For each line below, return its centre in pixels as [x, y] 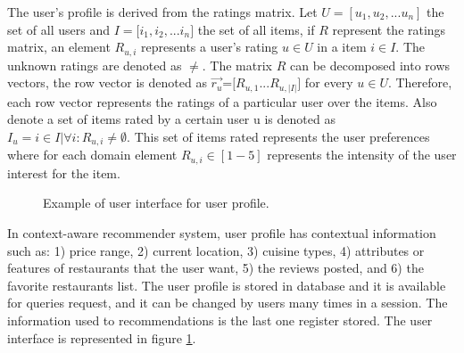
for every [329, 82]
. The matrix [237, 65]
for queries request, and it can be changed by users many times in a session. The [228, 303]
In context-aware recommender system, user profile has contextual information [222, 233]
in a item [342, 47]
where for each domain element [92, 155]
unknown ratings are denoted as [95, 65]
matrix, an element [59, 47]
